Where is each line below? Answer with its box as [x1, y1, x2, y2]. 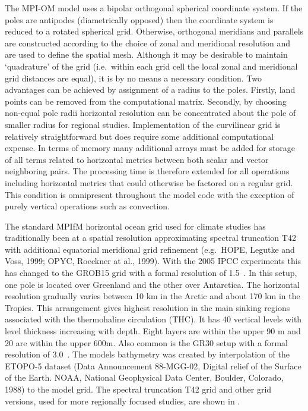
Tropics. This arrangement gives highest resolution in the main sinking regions [5, 301, 290, 313]
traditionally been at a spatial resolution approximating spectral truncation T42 [5, 231, 296, 244]
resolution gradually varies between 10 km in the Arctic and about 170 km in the [5, 290, 300, 302]
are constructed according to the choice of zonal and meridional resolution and [5, 36, 291, 49]
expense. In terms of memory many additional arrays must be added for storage [5, 142, 296, 154]
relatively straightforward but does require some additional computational [5, 130, 274, 142]
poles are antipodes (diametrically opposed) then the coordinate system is [5, 13, 274, 26]
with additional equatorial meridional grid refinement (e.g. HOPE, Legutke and [5, 243, 295, 255]
